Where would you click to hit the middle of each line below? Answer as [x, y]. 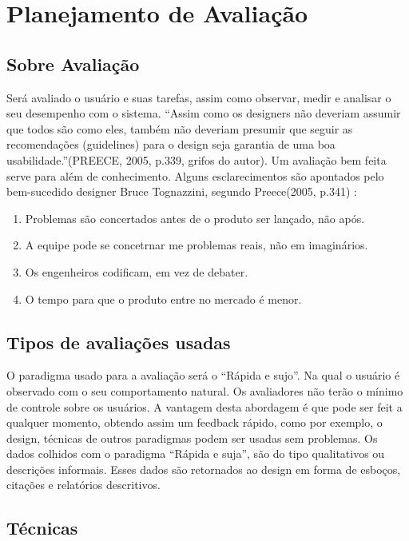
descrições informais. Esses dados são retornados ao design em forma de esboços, [204, 469]
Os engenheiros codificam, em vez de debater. [137, 271]
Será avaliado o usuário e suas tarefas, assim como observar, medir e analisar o [199, 97]
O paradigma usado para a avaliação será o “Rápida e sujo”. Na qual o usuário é [203, 375]
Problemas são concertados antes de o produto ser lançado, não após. [195, 218]
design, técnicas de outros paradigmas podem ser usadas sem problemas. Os [192, 438]
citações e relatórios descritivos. [83, 485]
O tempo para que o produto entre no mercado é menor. [163, 298]
